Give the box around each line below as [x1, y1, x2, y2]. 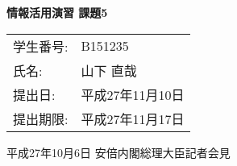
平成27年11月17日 [81, 109, 185, 128]
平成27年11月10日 [81, 85, 185, 104]
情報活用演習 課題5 [6, 4, 108, 20]
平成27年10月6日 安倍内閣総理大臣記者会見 [6, 143, 231, 160]
